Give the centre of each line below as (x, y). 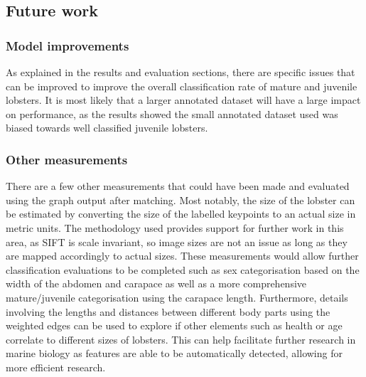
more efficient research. (56, 367)
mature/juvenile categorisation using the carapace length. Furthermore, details (177, 297)
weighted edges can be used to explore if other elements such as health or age (174, 325)
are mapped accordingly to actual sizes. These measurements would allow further (182, 256)
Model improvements (68, 45)
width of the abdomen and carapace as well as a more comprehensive (156, 283)
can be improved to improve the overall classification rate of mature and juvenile (182, 86)
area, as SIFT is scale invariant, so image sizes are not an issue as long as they (177, 241)
